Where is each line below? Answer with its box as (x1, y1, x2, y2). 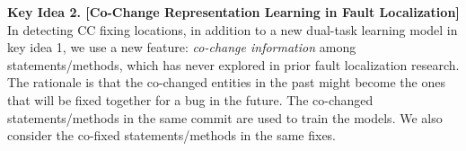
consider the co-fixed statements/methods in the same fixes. (7, 126, 337, 145)
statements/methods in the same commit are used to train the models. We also (7, 108, 443, 127)
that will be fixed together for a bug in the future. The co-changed (7, 90, 374, 109)
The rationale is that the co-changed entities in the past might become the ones (7, 73, 445, 92)
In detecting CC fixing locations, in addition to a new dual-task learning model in (7, 20, 458, 39)
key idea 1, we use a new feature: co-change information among (7, 38, 356, 57)
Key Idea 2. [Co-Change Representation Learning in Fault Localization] (7, 3, 460, 21)
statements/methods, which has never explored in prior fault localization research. (7, 55, 460, 74)
